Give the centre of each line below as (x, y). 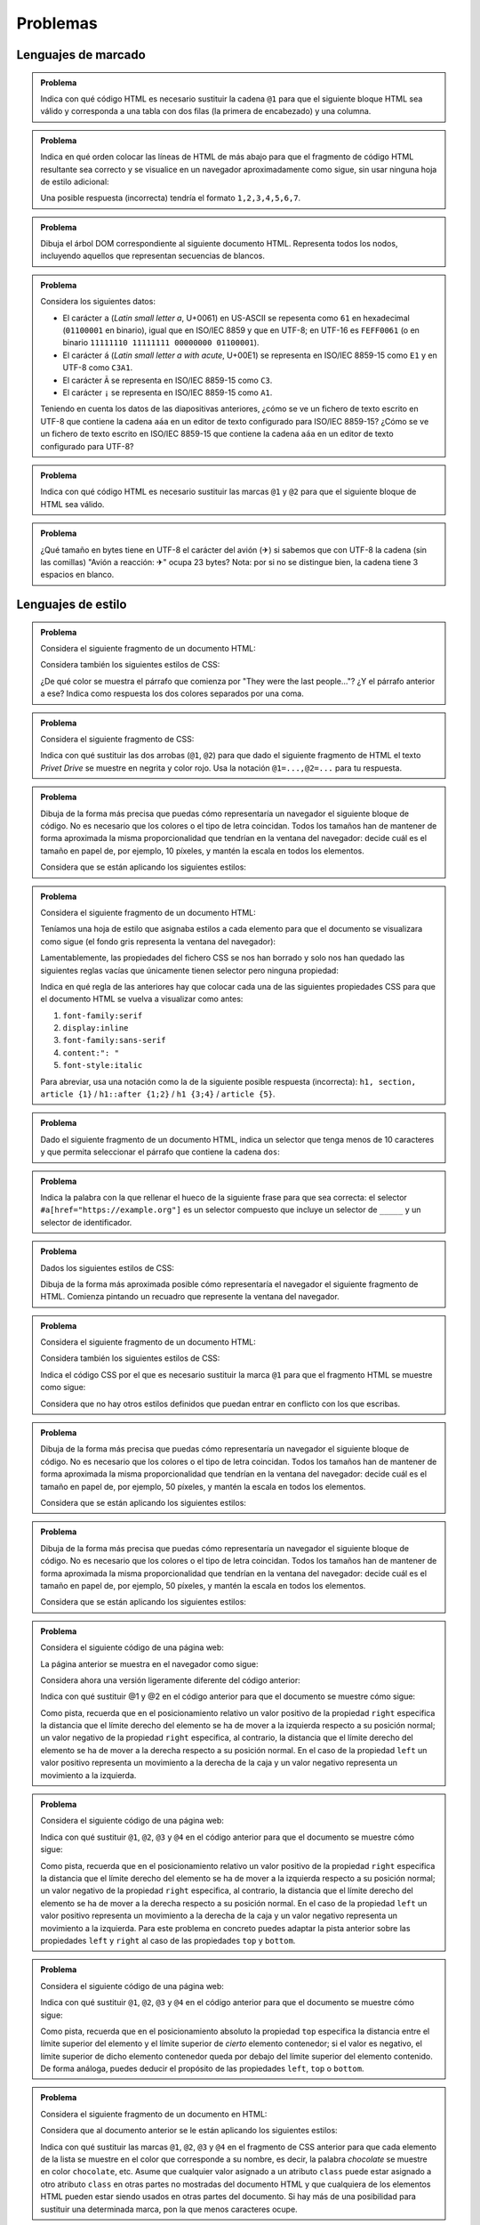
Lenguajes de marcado (81, 55)
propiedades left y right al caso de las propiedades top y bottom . (168, 1940)
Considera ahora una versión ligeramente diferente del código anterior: (171, 1680)
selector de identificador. (86, 1222)
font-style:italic (103, 1065)
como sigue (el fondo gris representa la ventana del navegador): (158, 941)
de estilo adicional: (75, 182)
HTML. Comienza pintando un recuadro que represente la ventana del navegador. (190, 1297)
